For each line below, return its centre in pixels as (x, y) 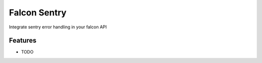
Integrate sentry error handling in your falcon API (58, 27)
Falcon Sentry (38, 13)
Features (23, 41)
